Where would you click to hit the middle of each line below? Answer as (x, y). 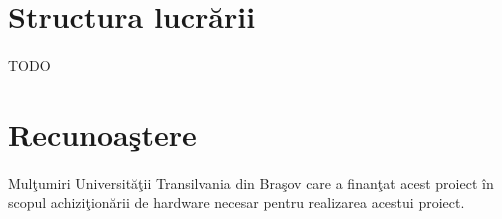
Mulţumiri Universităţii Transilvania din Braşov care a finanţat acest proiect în (251, 182)
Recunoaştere (102, 133)
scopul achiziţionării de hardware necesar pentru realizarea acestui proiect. (236, 202)
